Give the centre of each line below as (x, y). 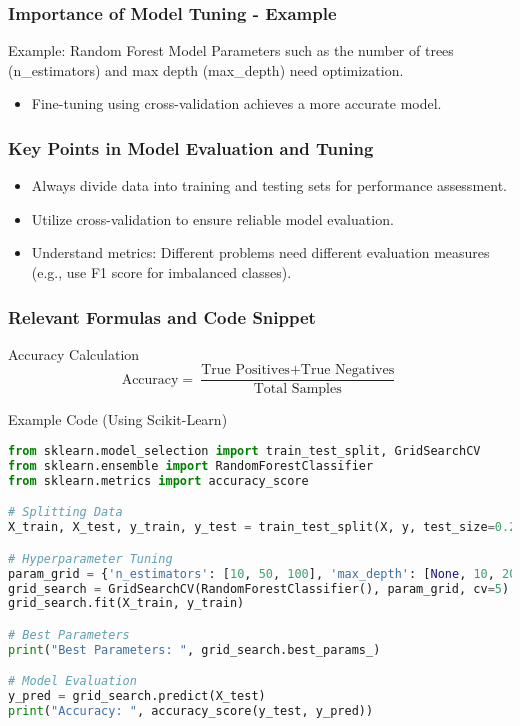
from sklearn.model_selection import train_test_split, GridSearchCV (244, 451)
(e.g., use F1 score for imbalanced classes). (161, 272)
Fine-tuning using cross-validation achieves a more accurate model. (236, 103)
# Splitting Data (65, 512)
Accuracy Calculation (74, 353)
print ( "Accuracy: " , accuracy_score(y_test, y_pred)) (191, 711)
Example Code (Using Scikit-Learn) (118, 419)
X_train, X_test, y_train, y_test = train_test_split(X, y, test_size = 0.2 (262, 527)
